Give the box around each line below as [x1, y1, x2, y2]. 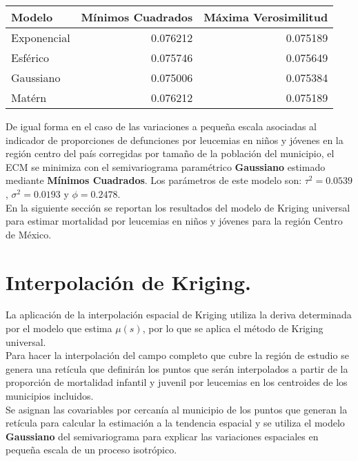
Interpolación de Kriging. [6, 267, 251, 296]
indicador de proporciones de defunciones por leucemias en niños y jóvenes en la [6, 132, 344, 147]
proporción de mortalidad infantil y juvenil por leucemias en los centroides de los [6, 375, 348, 389]
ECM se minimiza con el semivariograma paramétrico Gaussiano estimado [6, 159, 326, 174]
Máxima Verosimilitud [203, 9, 328, 25]
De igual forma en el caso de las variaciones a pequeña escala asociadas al [6, 119, 317, 133]
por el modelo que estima [6, 321, 112, 336]
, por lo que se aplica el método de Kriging [142, 321, 324, 336]
